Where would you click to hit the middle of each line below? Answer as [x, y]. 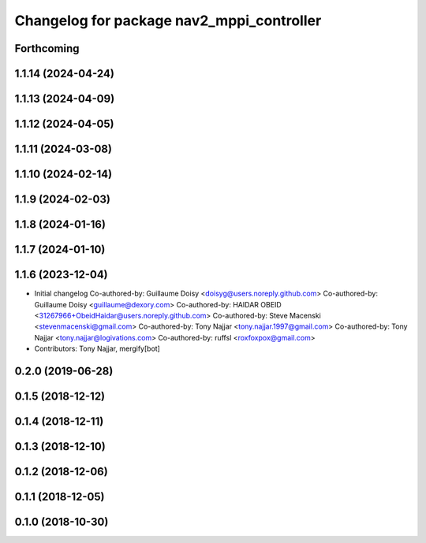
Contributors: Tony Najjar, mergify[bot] [97, 349]
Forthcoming [47, 48]
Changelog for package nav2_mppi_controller [168, 20]
